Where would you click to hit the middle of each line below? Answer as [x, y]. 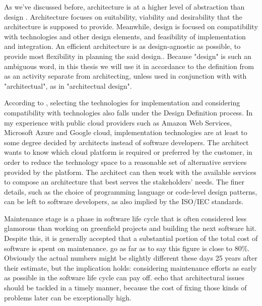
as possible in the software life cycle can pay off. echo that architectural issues [124, 278]
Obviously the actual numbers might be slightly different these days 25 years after [131, 258]
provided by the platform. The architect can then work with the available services [130, 172]
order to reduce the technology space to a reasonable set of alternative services [125, 162]
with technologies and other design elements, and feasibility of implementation [125, 36]
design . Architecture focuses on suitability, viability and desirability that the [123, 16]
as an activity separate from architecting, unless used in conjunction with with [125, 76]
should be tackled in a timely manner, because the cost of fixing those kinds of [125, 288]
